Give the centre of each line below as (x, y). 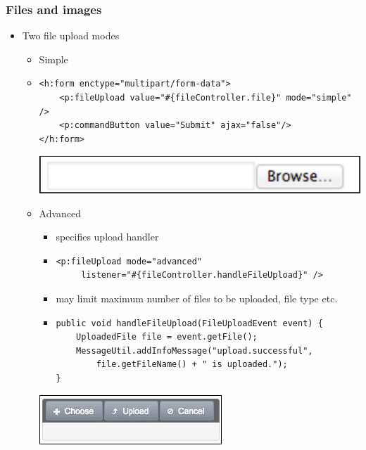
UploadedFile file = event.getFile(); (167, 337)
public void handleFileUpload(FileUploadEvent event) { (189, 323)
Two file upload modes (71, 36)
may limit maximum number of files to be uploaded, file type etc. (197, 298)
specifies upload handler (107, 237)
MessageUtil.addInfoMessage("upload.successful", (195, 351)
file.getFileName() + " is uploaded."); (192, 365)
